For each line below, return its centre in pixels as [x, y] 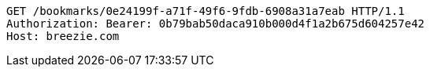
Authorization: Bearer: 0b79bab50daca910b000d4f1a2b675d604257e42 [216, 24]
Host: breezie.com [63, 36]
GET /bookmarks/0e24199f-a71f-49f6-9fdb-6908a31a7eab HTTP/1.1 [206, 11]
